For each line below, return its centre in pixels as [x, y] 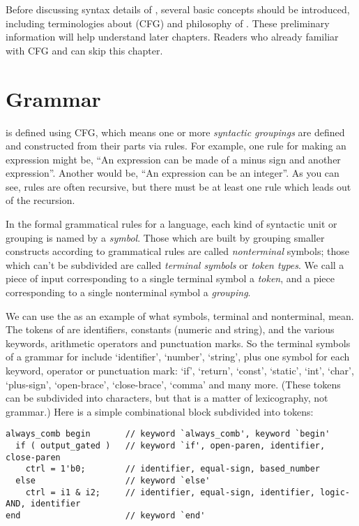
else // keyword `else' [113, 481]
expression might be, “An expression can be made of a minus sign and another [173, 159]
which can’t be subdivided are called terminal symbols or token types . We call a [175, 264]
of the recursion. [40, 200]
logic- [335, 492]
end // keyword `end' [106, 515]
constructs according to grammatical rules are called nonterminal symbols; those [177, 251]
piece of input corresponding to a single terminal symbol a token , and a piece [170, 278]
